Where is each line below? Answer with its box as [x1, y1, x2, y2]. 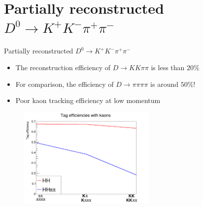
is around [150, 78, 178, 89]
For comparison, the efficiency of [15, 78, 114, 89]
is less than [151, 62, 185, 72]
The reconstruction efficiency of [15, 62, 111, 72]
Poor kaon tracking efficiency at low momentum [15, 95, 161, 105]
